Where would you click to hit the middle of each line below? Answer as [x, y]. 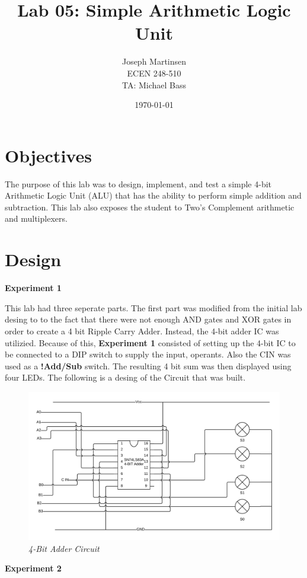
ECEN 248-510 [154, 73]
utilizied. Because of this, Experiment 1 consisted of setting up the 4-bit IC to [150, 342]
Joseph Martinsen [154, 61]
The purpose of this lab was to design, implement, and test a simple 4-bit [138, 183]
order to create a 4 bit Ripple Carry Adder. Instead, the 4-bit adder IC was [142, 330]
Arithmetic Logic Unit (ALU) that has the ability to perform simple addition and [153, 195]
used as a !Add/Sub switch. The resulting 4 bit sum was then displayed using [148, 365]
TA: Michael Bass [154, 84]
